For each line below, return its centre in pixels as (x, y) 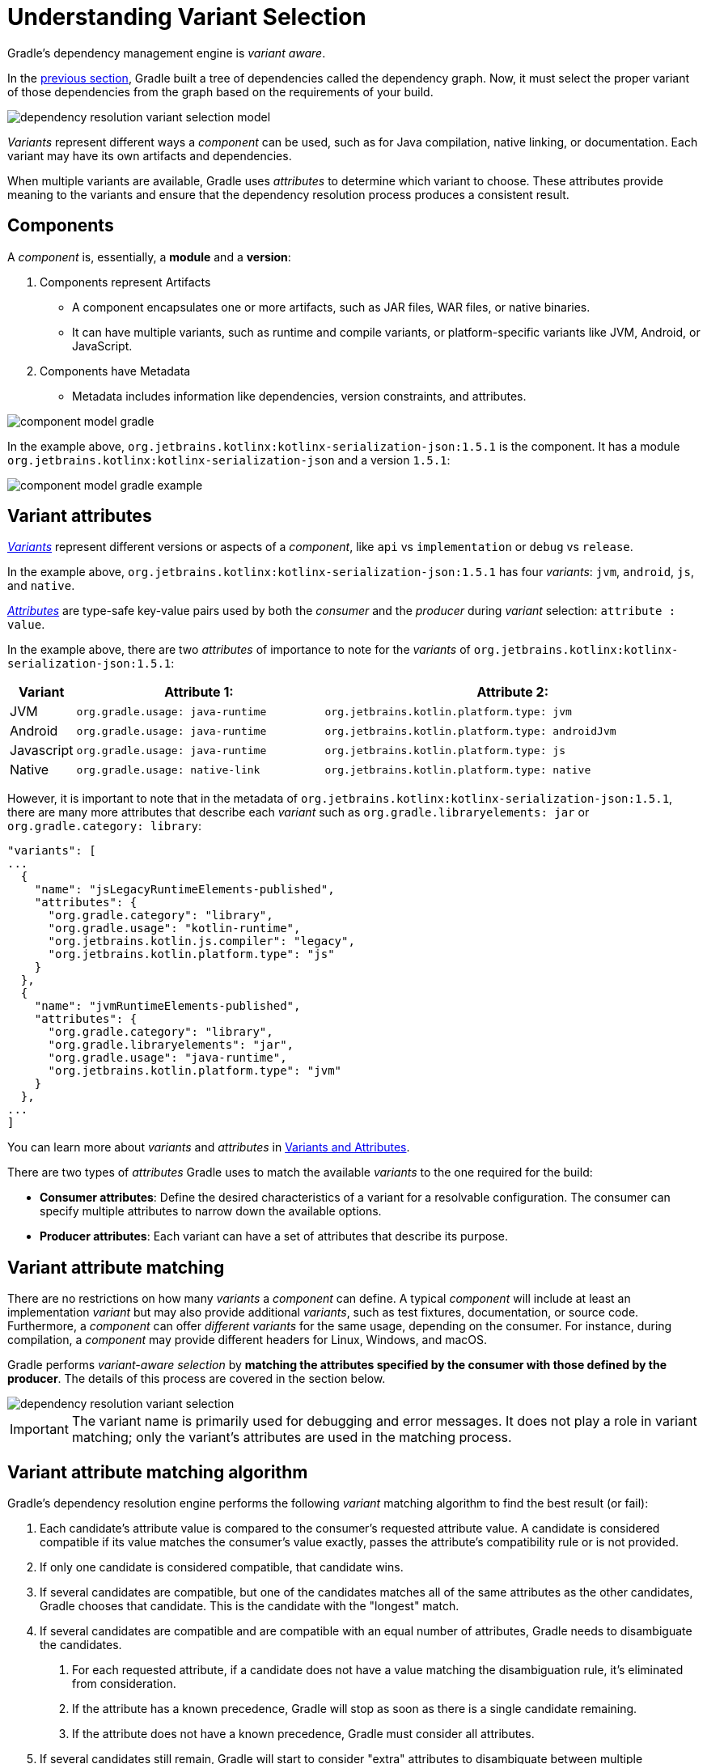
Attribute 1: (199, 692)
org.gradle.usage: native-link (168, 770)
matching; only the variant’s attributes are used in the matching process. (292, 1437)
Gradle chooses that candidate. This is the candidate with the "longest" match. (250, 1606)
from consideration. (124, 1684)
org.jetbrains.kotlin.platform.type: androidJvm (470, 731)
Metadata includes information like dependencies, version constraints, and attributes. (299, 396)
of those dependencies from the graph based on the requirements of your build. (220, 91)
